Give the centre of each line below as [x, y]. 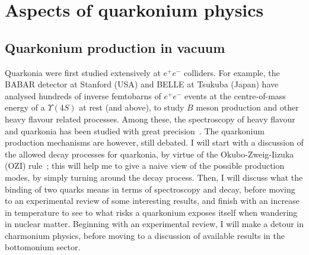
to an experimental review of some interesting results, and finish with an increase [152, 201]
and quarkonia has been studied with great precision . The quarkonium [135, 130]
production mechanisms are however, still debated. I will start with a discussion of [154, 142]
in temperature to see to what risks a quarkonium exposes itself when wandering [151, 212]
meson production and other [247, 107]
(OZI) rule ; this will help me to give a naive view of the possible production [145, 166]
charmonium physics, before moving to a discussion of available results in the [145, 235]
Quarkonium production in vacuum [115, 47]
